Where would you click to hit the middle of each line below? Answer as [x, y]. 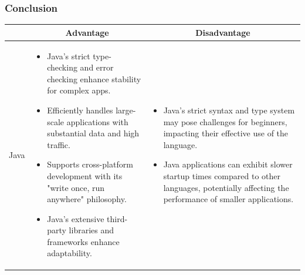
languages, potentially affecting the [226, 187]
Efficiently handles [80, 110]
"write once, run [76, 187]
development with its [85, 175]
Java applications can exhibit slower [228, 164]
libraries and [91, 230]
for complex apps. [79, 90]
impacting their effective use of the [226, 133]
